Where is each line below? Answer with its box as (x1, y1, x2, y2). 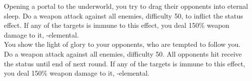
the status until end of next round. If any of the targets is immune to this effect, (4, 58, 246, 68)
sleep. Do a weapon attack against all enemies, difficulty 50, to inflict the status (4, 10, 243, 20)
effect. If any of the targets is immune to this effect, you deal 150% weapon (4, 20, 229, 30)
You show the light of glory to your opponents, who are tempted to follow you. (4, 39, 241, 49)
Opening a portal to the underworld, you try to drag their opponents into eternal (4, 1, 248, 11)
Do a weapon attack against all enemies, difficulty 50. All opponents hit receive (4, 48, 242, 59)
